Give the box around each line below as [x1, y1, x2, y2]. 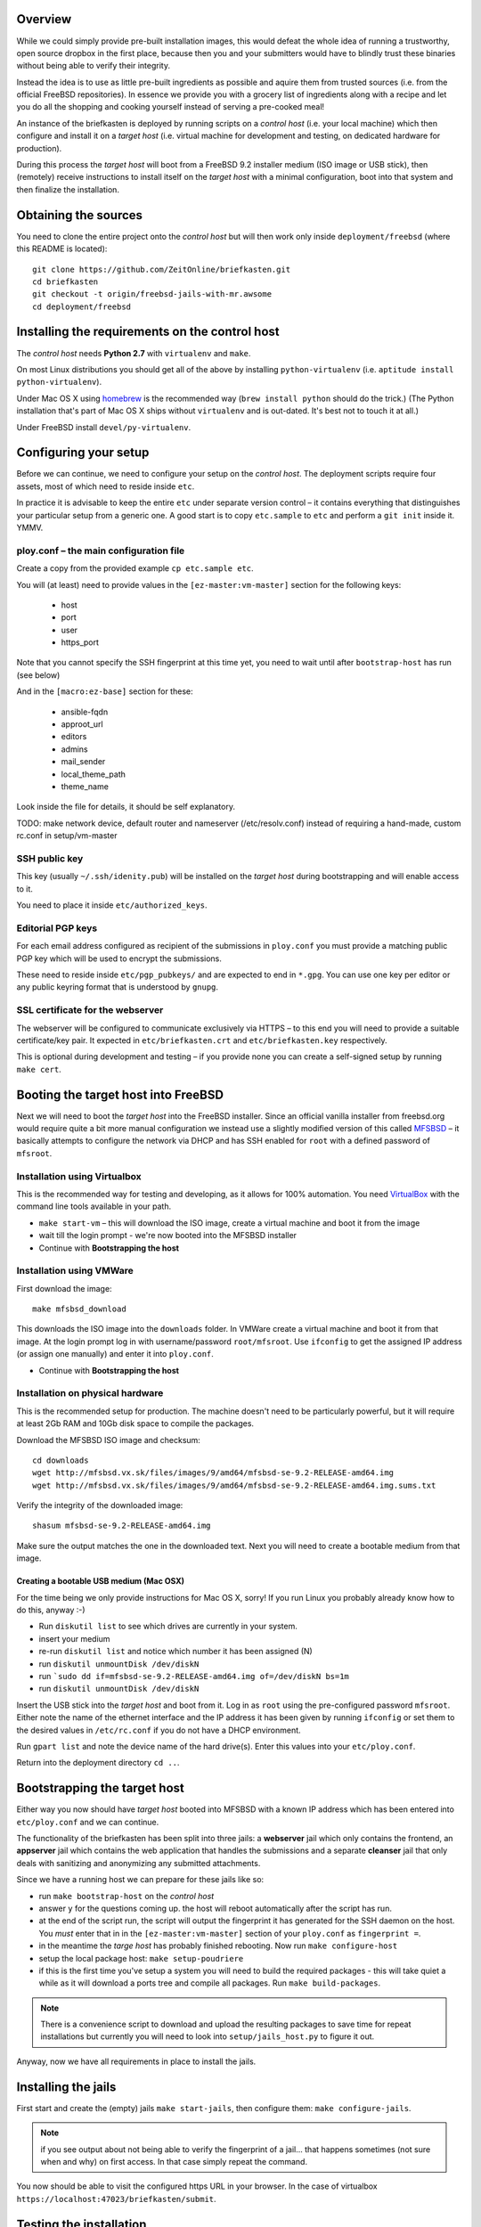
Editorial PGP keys [16, 922, 98, 934]
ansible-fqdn [61, 706, 109, 717]
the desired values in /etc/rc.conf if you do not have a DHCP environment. [16, 1725, 302, 1735]
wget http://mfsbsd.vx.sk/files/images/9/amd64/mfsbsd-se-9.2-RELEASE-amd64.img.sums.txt [32, 1480, 436, 1490]
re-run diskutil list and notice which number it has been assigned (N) [38, 1646, 314, 1657]
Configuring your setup [16, 445, 150, 461]
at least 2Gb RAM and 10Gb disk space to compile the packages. [16, 1418, 254, 1429]
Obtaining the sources [16, 208, 143, 223]
